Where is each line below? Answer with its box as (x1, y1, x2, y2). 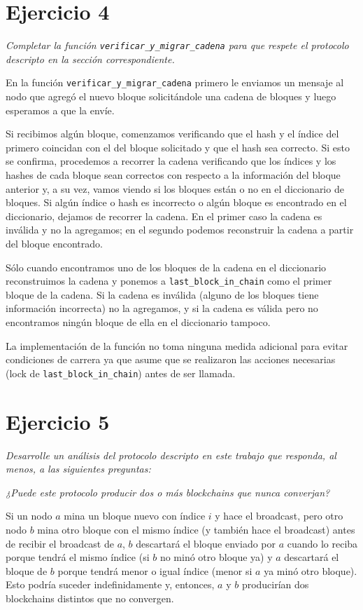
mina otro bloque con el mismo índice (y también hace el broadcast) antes (37, 522, 355, 536)
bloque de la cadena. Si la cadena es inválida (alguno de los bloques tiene (6, 287, 319, 301)
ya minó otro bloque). (264, 563, 357, 578)
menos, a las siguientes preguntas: (6, 461, 151, 476)
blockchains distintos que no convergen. (6, 590, 174, 605)
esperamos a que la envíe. (6, 102, 115, 117)
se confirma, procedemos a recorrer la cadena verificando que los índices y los (6, 154, 336, 168)
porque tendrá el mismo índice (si (6, 550, 150, 564)
